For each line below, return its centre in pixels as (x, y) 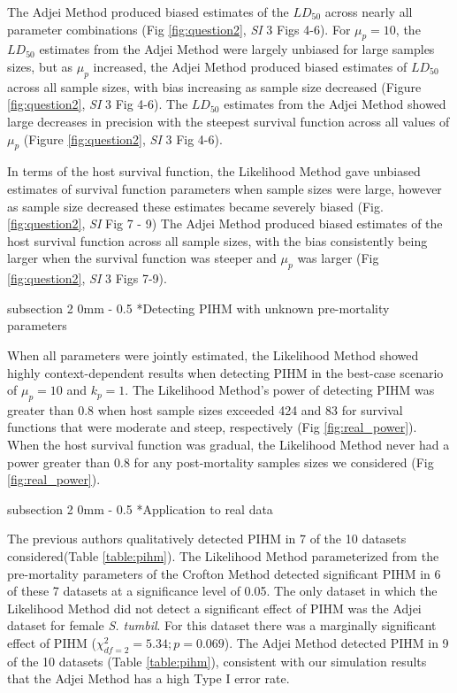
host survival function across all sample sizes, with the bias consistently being (217, 240)
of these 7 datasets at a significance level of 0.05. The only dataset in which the (222, 591)
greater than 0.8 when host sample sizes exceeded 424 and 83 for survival (205, 409)
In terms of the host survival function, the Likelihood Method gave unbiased (214, 171)
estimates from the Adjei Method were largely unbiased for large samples (237, 49)
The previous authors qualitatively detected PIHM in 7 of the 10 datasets (207, 539)
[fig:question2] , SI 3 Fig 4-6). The (98, 104)
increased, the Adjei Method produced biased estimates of (250, 66)
